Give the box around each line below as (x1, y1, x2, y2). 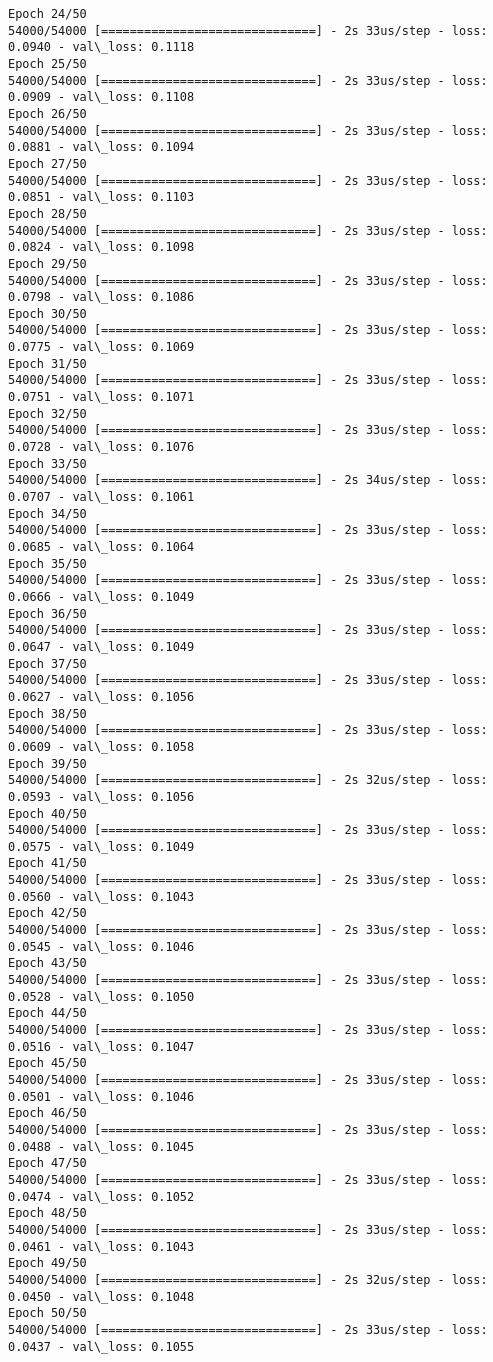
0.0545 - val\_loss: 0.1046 (8, 939, 195, 954)
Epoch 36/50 (8, 606, 87, 621)
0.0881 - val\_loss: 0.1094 (8, 140, 195, 155)
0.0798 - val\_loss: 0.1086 (8, 290, 195, 305)
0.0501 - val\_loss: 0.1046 (8, 1089, 195, 1104)
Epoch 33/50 (8, 456, 87, 471)
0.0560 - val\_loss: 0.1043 (8, 889, 195, 904)
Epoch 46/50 (8, 1106, 87, 1121)
